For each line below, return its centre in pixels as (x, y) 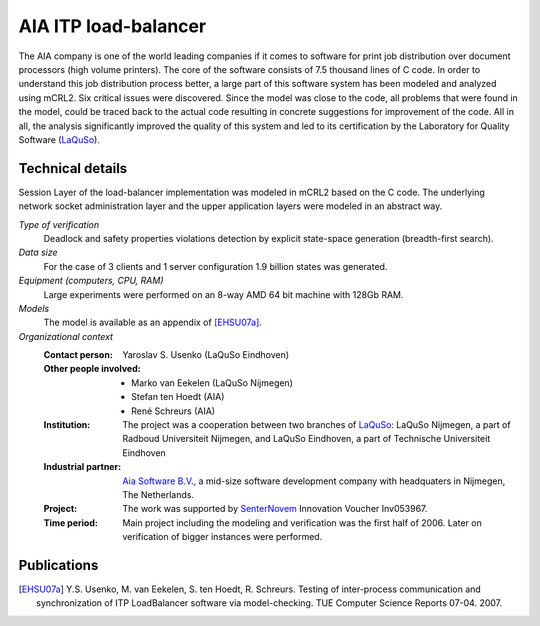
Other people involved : (92, 369)
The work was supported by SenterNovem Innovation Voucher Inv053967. (275, 509)
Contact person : (78, 355)
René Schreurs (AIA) (173, 411)
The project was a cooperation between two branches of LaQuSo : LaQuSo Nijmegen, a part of (316, 425)
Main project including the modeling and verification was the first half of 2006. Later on (302, 522)
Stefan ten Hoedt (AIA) (178, 397)
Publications (58, 565)
